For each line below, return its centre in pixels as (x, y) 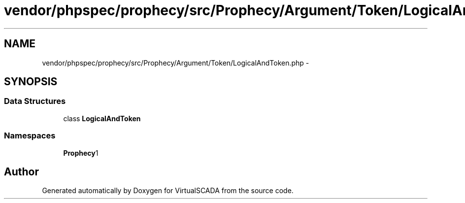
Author (21, 171)
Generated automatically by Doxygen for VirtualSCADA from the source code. (168, 191)
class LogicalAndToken (102, 118)
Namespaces (30, 136)
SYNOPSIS (31, 82)
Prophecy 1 (81, 153)
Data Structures (35, 101)
